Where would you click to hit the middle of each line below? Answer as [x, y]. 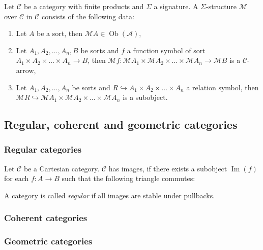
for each [17, 178]
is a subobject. [145, 97]
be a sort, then [60, 33]
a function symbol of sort [166, 50]
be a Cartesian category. [62, 168]
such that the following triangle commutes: [128, 178]
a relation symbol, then [223, 87]
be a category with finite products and [84, 6]
